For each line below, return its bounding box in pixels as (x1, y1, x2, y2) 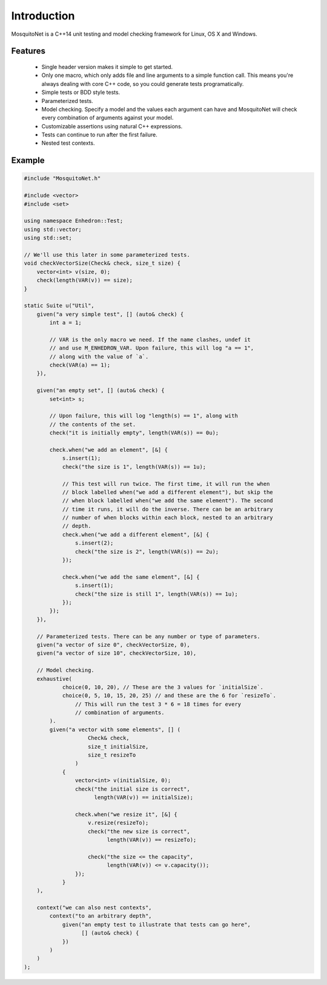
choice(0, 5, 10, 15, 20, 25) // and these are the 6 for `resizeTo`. (62, 692, 277, 699)
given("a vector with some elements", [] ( (49, 726, 181, 733)
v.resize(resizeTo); (88, 820, 149, 826)
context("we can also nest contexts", (36, 904, 152, 911)
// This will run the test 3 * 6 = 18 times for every (74, 700, 242, 708)
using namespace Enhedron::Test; (24, 217, 124, 224)
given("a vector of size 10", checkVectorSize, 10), (36, 650, 197, 657)
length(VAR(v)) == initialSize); (94, 794, 194, 801)
